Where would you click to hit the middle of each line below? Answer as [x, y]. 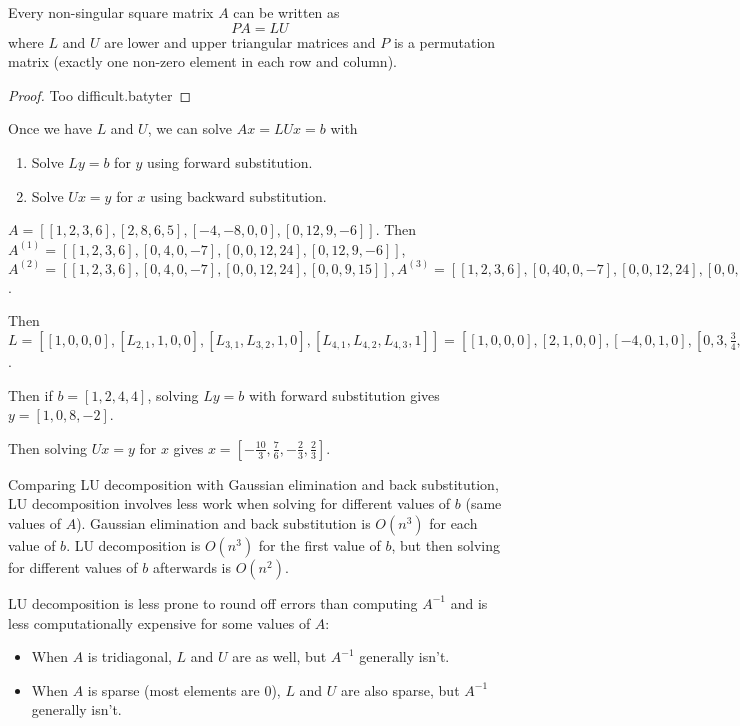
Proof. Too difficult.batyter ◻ [100, 94]
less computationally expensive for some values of [159, 622]
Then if [30, 394]
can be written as [286, 12]
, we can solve [190, 128]
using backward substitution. [238, 195]
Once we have [50, 128]
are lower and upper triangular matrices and [240, 41]
